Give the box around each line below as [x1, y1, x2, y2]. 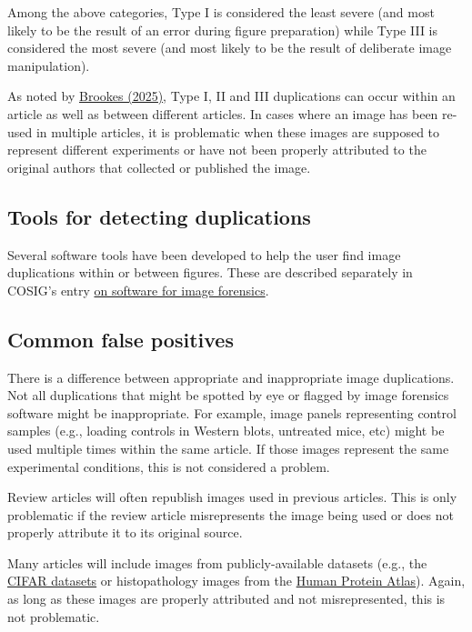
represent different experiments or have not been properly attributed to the [7, 140, 427, 159]
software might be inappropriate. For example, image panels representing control [7, 403, 457, 422]
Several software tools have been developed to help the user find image [7, 245, 401, 264]
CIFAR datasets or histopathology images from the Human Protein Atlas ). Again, [7, 571, 466, 590]
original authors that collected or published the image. [7, 157, 311, 176]
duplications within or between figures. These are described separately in [7, 263, 413, 282]
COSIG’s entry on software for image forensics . [7, 280, 269, 299]
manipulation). [7, 55, 90, 75]
